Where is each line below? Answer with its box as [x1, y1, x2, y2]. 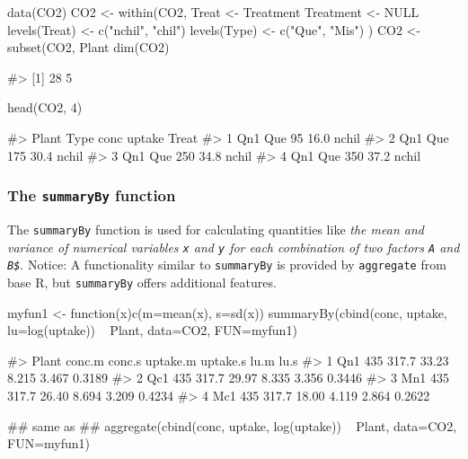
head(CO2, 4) [7, 98, 83, 117]
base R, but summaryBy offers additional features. [7, 272, 277, 291]
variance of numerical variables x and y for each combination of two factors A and [7, 237, 460, 256]
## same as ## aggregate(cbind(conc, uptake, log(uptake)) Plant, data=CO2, [7, 416, 457, 435]
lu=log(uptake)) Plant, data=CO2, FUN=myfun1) [7, 321, 297, 340]
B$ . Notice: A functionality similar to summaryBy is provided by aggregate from [7, 255, 446, 274]
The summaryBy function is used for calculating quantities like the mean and [7, 219, 424, 238]
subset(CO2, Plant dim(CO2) [7, 38, 170, 57]
